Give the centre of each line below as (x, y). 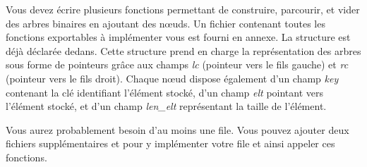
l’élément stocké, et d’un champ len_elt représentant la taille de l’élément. (166, 106)
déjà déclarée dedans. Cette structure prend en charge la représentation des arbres (183, 50)
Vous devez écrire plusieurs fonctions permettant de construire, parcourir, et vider (183, 9)
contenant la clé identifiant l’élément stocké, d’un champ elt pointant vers (165, 92)
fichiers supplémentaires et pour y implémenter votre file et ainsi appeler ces (170, 143)
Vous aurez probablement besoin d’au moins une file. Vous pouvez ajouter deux (178, 129)
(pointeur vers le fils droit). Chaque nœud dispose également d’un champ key (172, 78)
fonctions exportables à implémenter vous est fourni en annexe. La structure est (178, 37)
